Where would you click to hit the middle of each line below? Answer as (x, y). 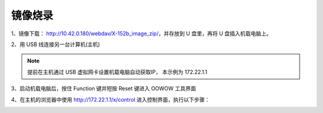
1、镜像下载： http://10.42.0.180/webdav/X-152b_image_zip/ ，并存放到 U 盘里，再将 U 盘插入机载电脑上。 (141, 33)
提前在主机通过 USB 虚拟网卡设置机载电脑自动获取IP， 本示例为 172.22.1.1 (117, 72)
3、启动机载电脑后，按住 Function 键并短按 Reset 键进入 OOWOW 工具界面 (104, 88)
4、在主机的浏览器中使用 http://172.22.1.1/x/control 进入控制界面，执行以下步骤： (111, 99)
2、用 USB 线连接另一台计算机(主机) (56, 44)
